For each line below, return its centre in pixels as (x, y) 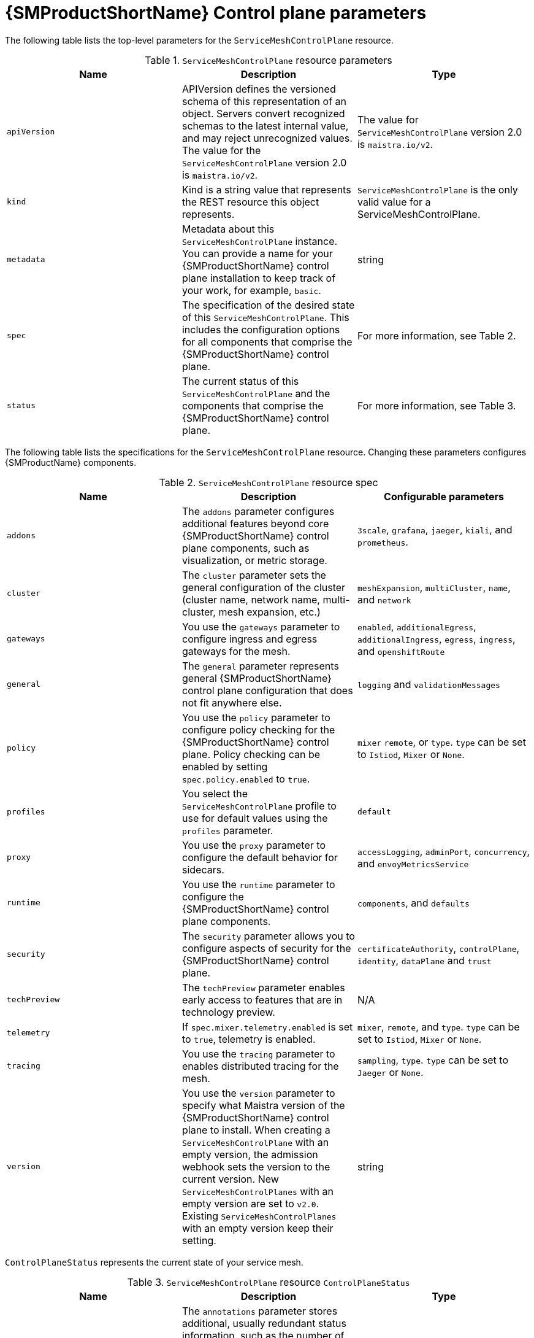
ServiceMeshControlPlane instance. (260, 241)
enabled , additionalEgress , (417, 626)
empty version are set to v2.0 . (250, 1203)
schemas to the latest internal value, (265, 126)
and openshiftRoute (401, 651)
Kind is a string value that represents (266, 189)
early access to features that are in (262, 1000)
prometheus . (383, 542)
